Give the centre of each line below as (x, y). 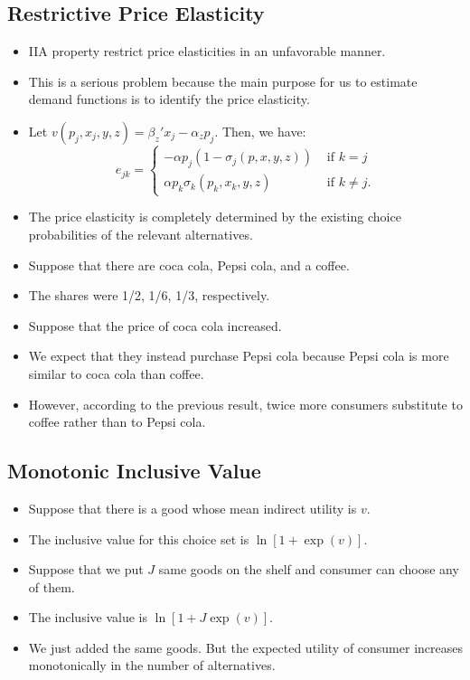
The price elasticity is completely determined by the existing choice (215, 217)
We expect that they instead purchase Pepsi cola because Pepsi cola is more (239, 356)
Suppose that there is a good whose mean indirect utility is (193, 508)
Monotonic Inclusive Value (134, 471)
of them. (52, 586)
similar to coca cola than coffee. (116, 373)
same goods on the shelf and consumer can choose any (309, 569)
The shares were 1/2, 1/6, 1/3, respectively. (149, 295)
